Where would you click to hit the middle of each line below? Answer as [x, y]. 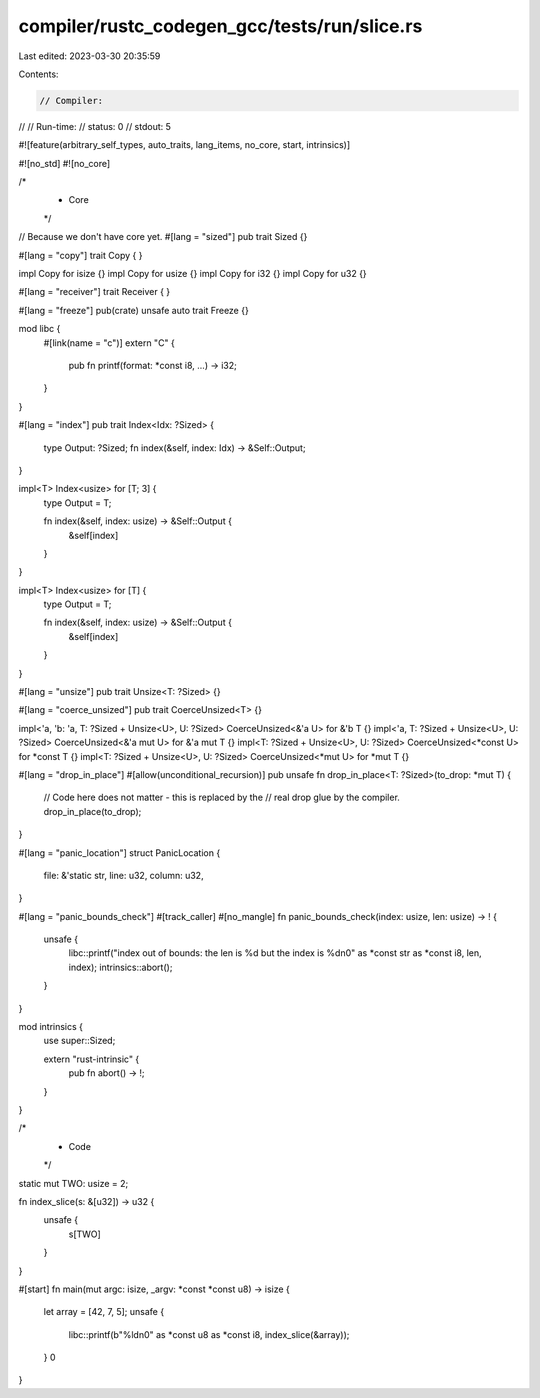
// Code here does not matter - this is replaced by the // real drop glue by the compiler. [221, 797]
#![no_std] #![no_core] [64, 163]
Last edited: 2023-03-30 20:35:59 [89, 56]
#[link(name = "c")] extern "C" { [109, 342]
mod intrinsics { [51, 1027]
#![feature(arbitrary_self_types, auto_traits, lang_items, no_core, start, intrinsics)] [184, 145]
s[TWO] [85, 1234]
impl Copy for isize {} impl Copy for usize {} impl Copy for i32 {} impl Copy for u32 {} [192, 274]
